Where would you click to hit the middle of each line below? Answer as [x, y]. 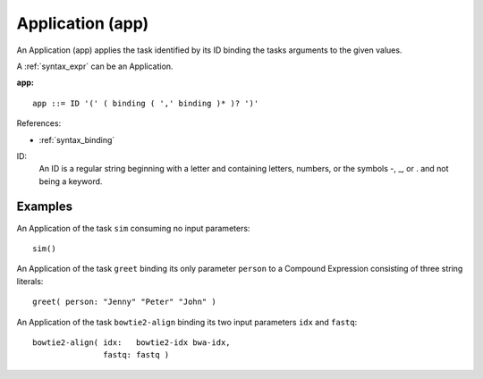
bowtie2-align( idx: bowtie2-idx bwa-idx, [132, 342]
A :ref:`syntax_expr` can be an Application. [95, 66]
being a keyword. [71, 181]
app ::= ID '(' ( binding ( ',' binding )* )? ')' [146, 103]
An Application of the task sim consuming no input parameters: [133, 228]
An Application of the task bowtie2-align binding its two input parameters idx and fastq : [187, 322]
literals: [30, 281]
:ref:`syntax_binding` [77, 139]
